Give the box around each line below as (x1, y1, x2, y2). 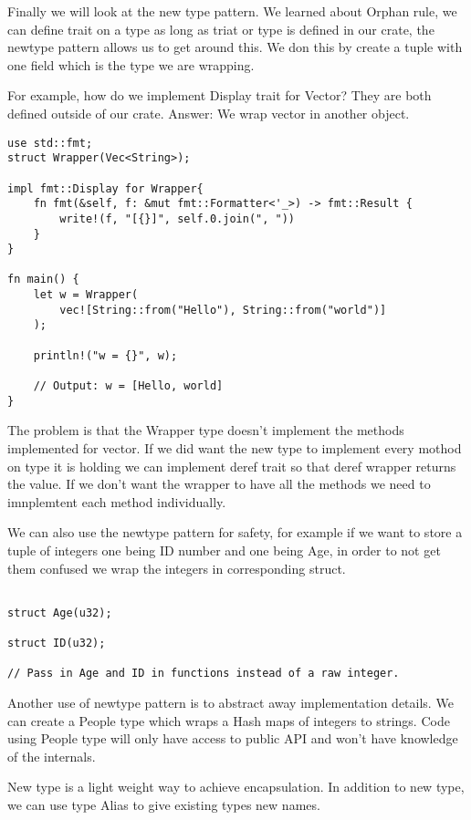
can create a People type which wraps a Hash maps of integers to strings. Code (7, 711, 450, 730)
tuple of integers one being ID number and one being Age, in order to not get (7, 540, 441, 559)
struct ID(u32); (7, 637, 106, 650)
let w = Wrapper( (33, 288, 139, 302)
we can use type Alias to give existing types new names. (7, 795, 320, 815)
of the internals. (7, 746, 96, 765)
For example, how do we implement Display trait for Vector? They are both (7, 86, 432, 105)
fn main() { (7, 273, 79, 286)
